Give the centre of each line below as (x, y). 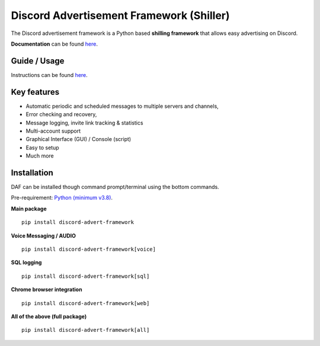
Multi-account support (53, 131)
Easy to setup (42, 148)
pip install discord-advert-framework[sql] (86, 276)
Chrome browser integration (47, 290)
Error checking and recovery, (61, 114)
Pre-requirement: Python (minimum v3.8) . (62, 198)
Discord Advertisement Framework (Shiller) (121, 15)
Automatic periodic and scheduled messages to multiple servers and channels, (122, 106)
